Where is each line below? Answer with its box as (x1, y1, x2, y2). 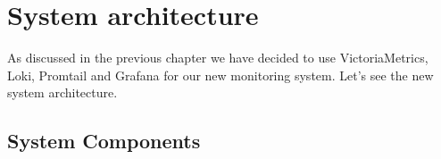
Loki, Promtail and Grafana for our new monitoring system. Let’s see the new (7, 65, 434, 84)
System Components (7, 127, 201, 155)
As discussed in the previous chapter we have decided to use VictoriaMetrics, (7, 48, 429, 67)
